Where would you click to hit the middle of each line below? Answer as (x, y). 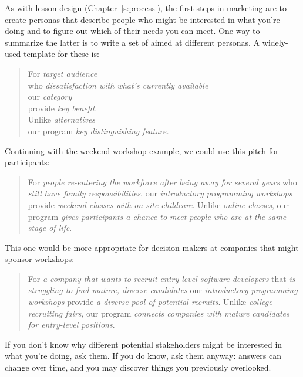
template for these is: (61, 54)
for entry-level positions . (71, 325)
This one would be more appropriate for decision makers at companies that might (152, 247)
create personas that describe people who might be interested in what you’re (142, 19)
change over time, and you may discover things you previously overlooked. (138, 367)
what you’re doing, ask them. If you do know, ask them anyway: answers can (143, 356)
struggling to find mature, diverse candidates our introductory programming (163, 290)
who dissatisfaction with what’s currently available (118, 85)
